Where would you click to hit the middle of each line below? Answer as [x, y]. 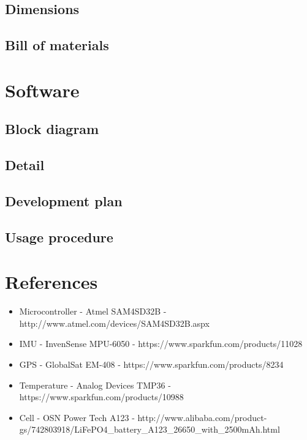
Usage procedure [59, 237]
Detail [25, 165]
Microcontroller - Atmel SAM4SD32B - [93, 311]
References [51, 282]
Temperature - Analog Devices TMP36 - [95, 385]
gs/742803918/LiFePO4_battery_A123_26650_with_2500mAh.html [150, 429]
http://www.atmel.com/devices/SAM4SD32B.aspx [114, 323]
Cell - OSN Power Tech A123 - [77, 417]
